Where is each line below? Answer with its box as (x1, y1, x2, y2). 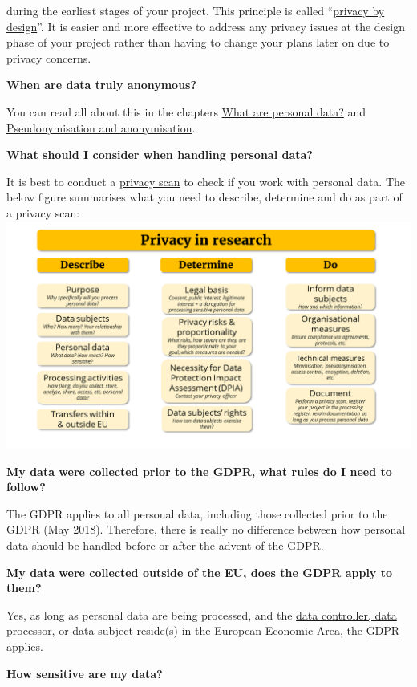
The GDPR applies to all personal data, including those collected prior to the (6, 505, 388, 522)
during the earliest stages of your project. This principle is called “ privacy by (6, 2, 385, 18)
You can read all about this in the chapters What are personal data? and (6, 103, 366, 120)
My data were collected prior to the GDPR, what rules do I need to (6, 462, 392, 479)
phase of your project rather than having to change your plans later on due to (6, 34, 390, 51)
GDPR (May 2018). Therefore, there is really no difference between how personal (6, 521, 406, 538)
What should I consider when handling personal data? (6, 146, 313, 163)
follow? (6, 478, 46, 495)
